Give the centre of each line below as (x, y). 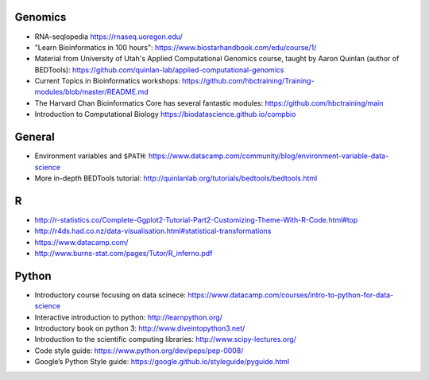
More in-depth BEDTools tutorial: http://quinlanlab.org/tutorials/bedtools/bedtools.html (176, 178)
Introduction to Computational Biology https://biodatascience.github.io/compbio (165, 114)
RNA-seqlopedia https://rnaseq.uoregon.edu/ (108, 37)
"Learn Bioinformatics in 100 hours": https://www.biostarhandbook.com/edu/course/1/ (176, 47)
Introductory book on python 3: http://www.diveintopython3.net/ (140, 328)
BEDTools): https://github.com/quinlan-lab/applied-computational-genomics (159, 70)
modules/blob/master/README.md (91, 92)
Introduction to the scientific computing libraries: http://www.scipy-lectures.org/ (166, 339)
